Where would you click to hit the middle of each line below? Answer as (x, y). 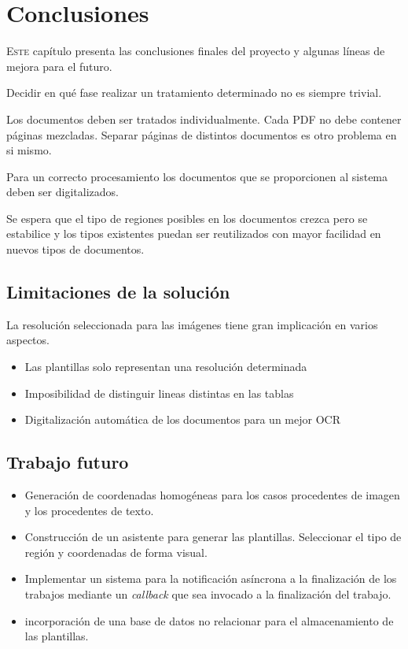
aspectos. (28, 340)
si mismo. (29, 150)
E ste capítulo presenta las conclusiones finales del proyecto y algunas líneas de (196, 51)
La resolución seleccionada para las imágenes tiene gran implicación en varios (192, 324)
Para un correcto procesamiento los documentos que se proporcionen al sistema (197, 176)
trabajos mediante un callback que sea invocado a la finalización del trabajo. (208, 594)
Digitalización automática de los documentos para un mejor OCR (182, 419)
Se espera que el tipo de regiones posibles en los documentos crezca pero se (187, 218)
